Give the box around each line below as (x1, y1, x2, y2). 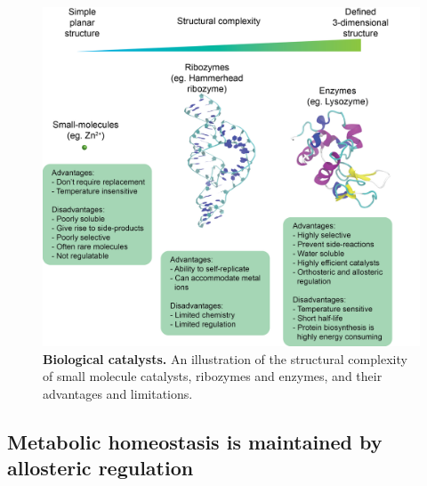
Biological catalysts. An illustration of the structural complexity (43, 349, 407, 368)
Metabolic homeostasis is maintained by (7, 427, 383, 455)
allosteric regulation (7, 454, 194, 482)
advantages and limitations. (43, 384, 193, 402)
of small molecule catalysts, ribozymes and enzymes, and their (43, 367, 383, 385)
